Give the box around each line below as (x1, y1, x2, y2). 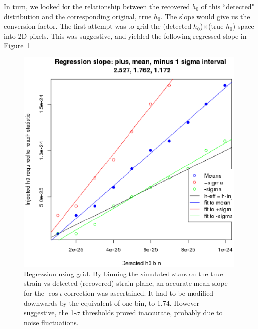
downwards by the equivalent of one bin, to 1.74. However (24, 297, 200, 308)
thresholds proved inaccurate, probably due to (82, 307, 223, 318)
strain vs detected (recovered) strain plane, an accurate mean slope (24, 278, 228, 288)
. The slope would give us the (160, 11, 250, 21)
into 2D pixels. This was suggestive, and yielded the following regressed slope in (4, 30, 247, 41)
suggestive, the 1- (24, 307, 76, 318)
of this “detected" (201, 1, 254, 11)
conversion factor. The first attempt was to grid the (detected (4, 21, 192, 31)
